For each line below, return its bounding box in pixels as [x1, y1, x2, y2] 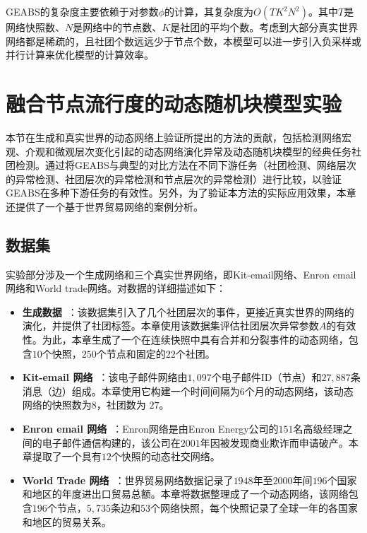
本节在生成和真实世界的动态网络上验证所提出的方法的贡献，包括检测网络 [6, 129, 342, 144]
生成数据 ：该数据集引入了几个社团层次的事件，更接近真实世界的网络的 [22, 304, 354, 319]
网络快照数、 [6, 20, 65, 34]
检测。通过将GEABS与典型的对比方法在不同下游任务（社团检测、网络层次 [15, 158, 356, 172]
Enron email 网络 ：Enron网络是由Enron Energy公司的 [22, 421, 279, 436]
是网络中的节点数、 [73, 20, 162, 34]
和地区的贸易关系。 [22, 514, 112, 529]
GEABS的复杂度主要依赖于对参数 [6, 4, 159, 18]
